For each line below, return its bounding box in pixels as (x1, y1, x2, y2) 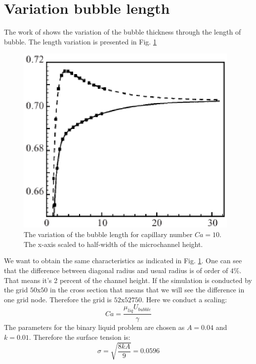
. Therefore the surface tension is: (29, 331, 130, 342)
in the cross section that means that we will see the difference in (50, 284, 245, 295)
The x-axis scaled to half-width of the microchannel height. (24, 239, 203, 249)
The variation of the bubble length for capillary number (24, 229, 193, 240)
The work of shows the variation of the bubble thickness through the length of (4, 27, 241, 37)
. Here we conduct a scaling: (142, 294, 227, 304)
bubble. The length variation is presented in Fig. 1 (4, 36, 157, 46)
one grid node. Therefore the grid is (4, 294, 112, 304)
